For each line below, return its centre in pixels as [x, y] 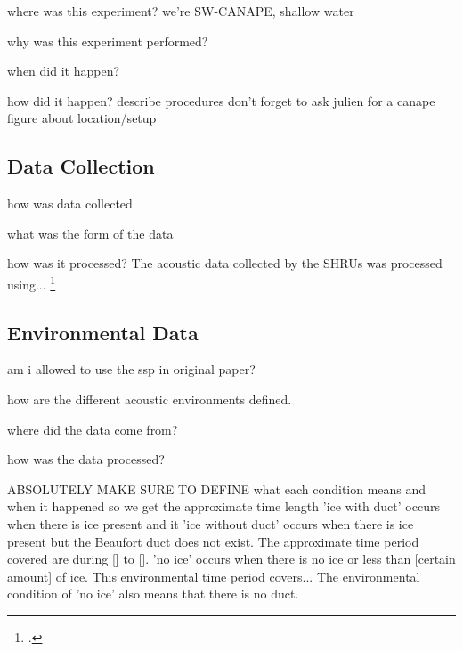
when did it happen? [64, 71]
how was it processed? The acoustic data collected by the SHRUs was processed [225, 263]
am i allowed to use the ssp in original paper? [131, 369]
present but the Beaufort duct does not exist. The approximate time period [213, 541]
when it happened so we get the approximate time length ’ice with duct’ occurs [223, 506]
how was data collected [70, 203]
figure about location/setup [82, 118]
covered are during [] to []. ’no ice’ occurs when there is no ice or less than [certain [231, 559]
